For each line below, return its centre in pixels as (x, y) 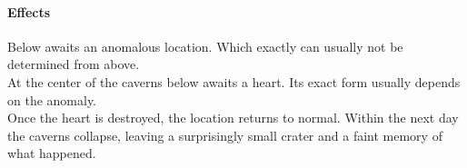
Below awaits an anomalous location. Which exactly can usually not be (205, 46)
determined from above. (74, 64)
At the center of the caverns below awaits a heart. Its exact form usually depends (234, 81)
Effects (29, 11)
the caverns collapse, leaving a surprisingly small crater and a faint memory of (225, 135)
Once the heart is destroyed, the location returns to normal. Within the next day (233, 118)
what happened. (52, 153)
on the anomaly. (52, 99)
